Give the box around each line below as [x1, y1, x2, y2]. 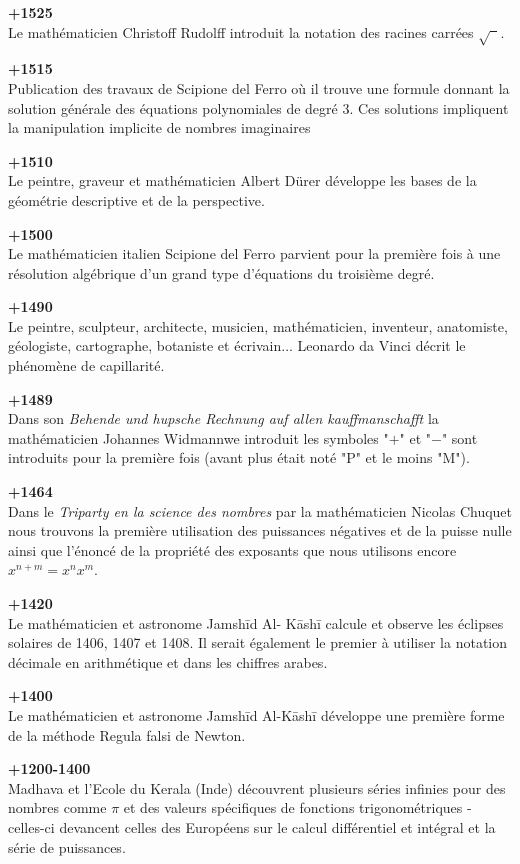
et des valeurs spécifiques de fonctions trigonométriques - [123, 797, 472, 818]
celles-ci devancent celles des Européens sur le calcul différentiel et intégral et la [8, 816, 496, 837]
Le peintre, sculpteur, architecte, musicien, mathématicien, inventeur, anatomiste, [8, 315, 508, 336]
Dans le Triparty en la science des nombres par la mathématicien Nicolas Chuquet [8, 500, 513, 521]
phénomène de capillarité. [8, 355, 165, 376]
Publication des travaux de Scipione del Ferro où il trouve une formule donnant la [8, 77, 510, 98]
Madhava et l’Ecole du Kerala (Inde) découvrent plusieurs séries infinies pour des [8, 777, 506, 798]
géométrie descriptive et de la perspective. [8, 189, 265, 210]
